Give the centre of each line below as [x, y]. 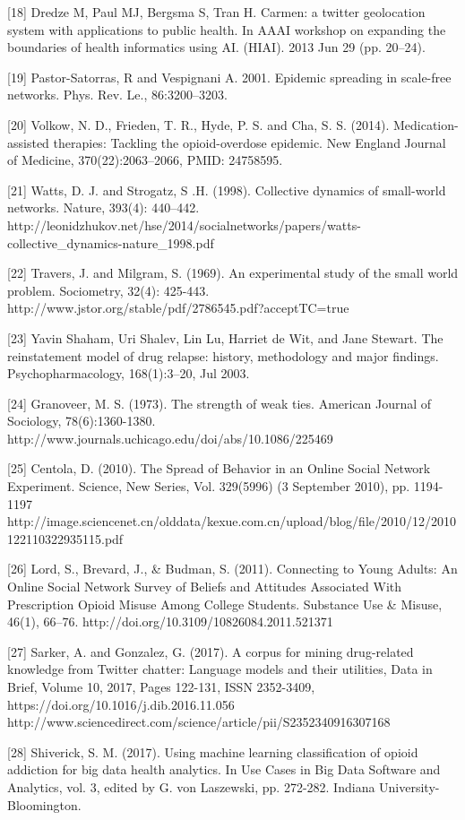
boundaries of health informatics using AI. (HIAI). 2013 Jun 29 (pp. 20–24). [216, 47]
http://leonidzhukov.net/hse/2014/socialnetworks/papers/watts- [184, 224]
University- [409, 786]
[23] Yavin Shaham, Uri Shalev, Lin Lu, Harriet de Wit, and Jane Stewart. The [225, 337]
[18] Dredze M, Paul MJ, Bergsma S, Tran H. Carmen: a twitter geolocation [216, 12]
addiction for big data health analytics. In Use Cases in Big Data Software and [224, 769]
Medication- [426, 124]
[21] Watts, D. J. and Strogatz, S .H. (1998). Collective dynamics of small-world [227, 190]
